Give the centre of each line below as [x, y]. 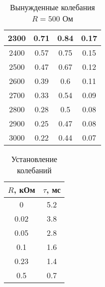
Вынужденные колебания [52, 7]
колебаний [34, 170]
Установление [34, 159]
